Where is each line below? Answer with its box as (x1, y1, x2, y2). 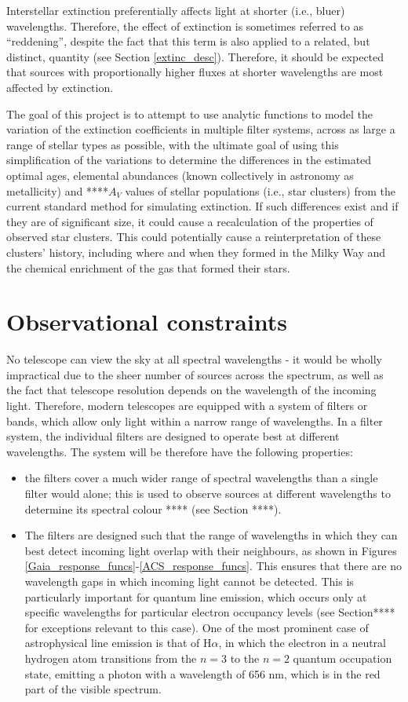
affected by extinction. (6, 79, 114, 95)
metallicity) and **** (6, 182, 108, 199)
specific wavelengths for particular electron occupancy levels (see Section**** (24, 604, 395, 620)
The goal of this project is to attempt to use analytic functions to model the (6, 105, 373, 122)
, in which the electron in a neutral (218, 634, 386, 651)
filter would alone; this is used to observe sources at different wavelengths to (24, 484, 391, 501)
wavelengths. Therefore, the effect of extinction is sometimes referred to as (6, 17, 364, 34)
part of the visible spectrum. (24, 681, 162, 697)
